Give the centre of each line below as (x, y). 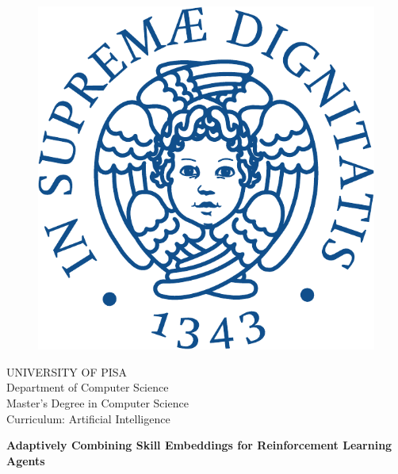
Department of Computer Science (88, 387)
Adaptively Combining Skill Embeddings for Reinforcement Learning (199, 445)
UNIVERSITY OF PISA (67, 371)
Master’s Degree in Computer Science (98, 402)
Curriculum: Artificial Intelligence (88, 418)
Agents (26, 460)
